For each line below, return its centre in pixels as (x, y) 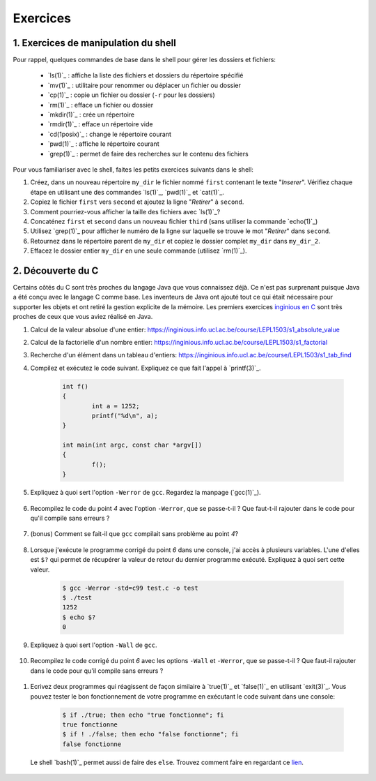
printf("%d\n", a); (125, 416)
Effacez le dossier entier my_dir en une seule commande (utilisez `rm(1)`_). (139, 251)
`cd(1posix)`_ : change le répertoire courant (110, 134)
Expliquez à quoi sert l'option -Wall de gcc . (94, 645)
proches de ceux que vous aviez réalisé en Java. (83, 317)
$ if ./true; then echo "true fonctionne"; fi (143, 715)
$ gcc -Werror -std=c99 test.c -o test (130, 588)
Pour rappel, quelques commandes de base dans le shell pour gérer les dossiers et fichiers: (144, 60)
